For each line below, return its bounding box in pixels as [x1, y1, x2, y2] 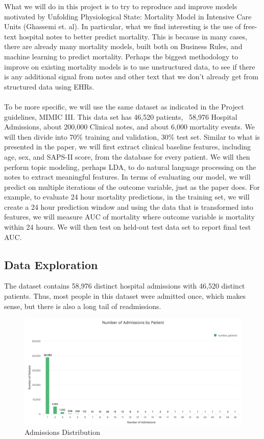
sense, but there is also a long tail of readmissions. [4, 300, 161, 311]
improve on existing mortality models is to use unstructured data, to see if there [4, 61, 255, 72]
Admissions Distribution [25, 427, 100, 437]
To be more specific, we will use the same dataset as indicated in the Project [4, 101, 244, 112]
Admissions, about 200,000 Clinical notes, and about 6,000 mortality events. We [4, 121, 255, 132]
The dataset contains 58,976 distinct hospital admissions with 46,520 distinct [4, 280, 245, 291]
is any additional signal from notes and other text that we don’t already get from [4, 71, 258, 82]
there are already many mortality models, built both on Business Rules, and [4, 41, 243, 52]
